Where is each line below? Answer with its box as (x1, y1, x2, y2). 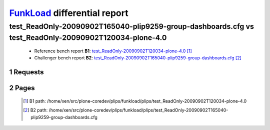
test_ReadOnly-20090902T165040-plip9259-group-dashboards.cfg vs (9, 22, 254, 31)
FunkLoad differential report (9, 7, 128, 18)
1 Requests (9, 68, 44, 77)
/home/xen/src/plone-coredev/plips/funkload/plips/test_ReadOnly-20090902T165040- (48, 107, 228, 113)
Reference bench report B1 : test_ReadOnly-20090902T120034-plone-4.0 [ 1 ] (34, 48, 192, 54)
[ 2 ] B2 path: (23, 107, 48, 113)
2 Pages (9, 84, 35, 92)
